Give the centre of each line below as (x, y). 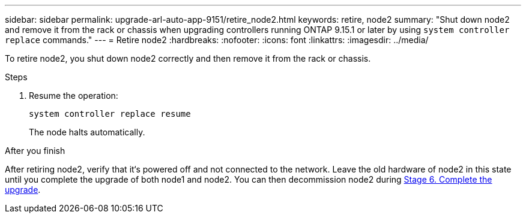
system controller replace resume (110, 114)
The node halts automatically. (87, 132)
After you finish (35, 151)
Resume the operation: (74, 96)
